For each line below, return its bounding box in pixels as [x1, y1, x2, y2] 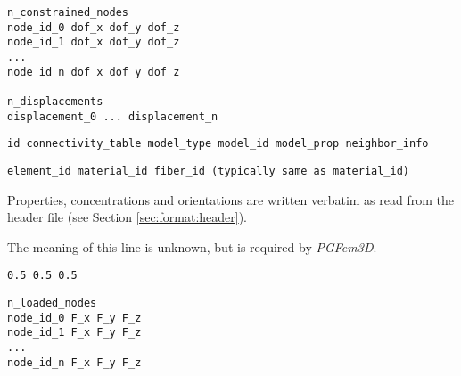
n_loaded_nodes [7, 297, 97, 309]
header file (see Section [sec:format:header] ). [7, 208, 247, 226]
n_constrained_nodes [7, 6, 129, 19]
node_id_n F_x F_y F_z [7, 356, 142, 369]
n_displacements [7, 94, 103, 108]
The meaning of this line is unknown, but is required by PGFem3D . [7, 237, 377, 256]
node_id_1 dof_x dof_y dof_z [7, 36, 180, 49]
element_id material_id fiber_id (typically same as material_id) [7, 164, 410, 177]
